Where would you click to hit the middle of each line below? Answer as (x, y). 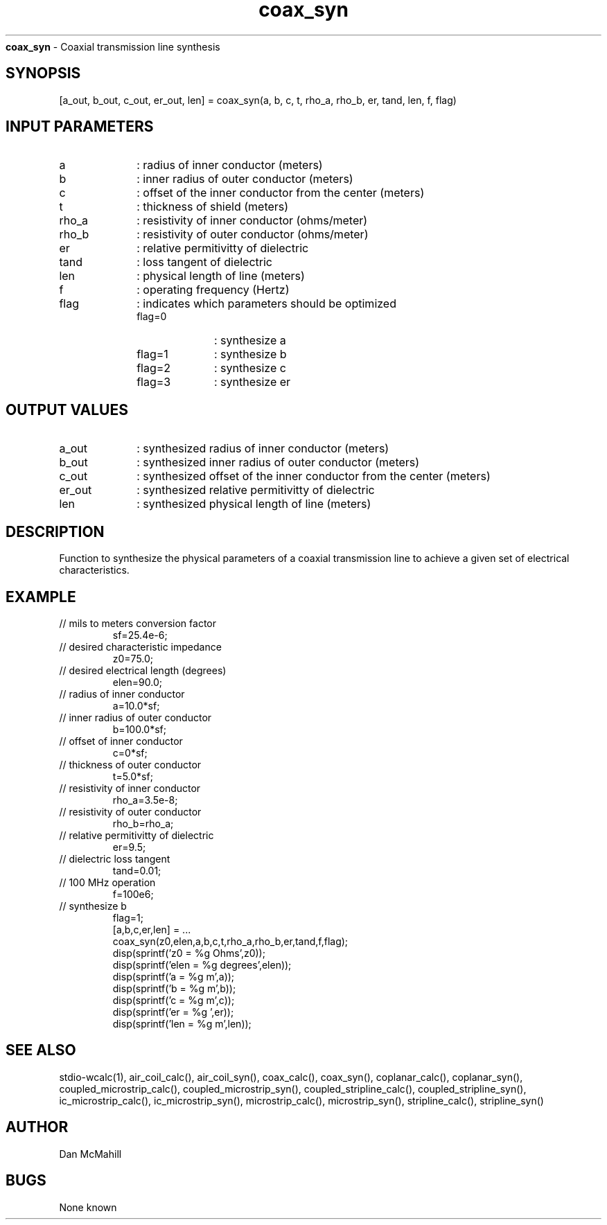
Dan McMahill (90, 1154)
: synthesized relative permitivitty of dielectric (256, 490)
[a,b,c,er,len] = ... (152, 929)
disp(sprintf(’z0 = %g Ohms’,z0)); (189, 953)
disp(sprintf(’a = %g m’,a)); (174, 976)
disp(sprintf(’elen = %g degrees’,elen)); (202, 964)
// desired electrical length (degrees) (143, 670)
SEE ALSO (41, 1050)
